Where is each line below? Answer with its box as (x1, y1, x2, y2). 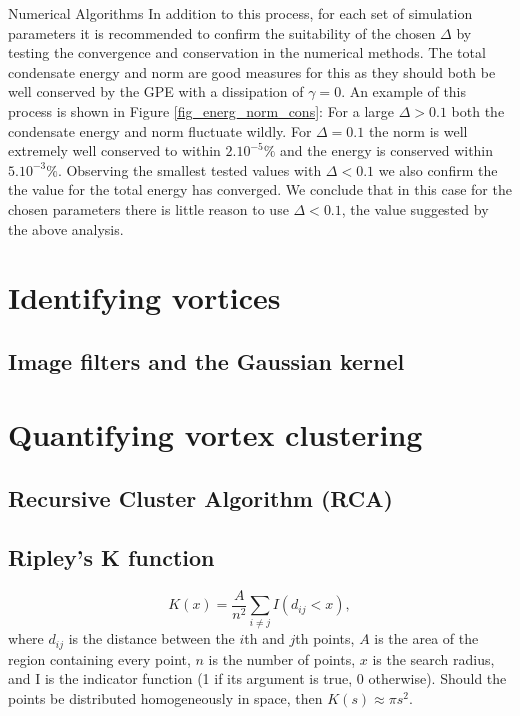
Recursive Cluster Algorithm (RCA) (8, 483, 393, 514)
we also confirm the (378, 159, 498, 180)
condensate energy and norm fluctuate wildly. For (8, 120, 312, 141)
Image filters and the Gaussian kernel (8, 345, 405, 376)
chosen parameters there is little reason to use (8, 198, 289, 219)
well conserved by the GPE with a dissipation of (8, 81, 304, 102)
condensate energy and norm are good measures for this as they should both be (8, 61, 496, 82)
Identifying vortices (8, 277, 281, 318)
